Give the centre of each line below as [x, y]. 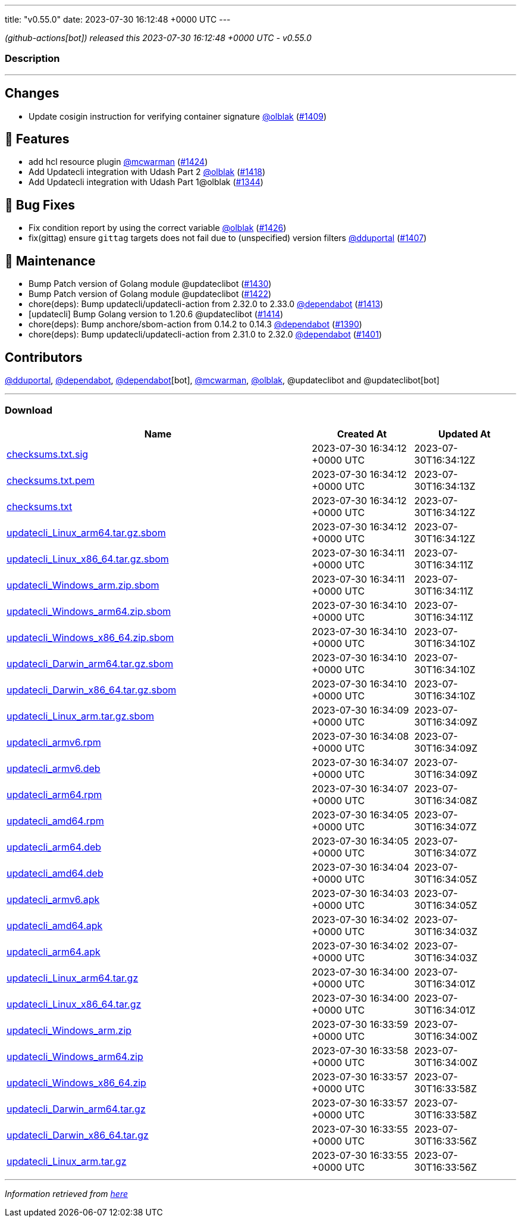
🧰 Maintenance [50, 261]
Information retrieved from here [67, 1193]
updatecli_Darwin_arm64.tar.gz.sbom [90, 663]
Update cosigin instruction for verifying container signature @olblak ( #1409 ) [178, 116]
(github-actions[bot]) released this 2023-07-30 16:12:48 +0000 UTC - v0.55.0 [158, 38]
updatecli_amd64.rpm [55, 821]
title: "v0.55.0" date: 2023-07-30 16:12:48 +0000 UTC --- [118, 19]
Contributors [44, 357]
